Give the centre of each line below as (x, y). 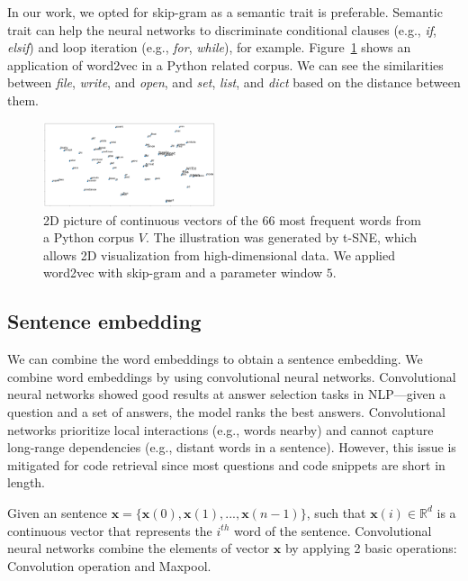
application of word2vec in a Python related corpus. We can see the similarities (225, 64)
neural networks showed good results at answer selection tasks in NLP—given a (227, 394)
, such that (336, 512)
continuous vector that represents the (110, 530)
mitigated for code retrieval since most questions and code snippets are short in (226, 464)
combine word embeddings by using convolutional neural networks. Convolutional (232, 376)
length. (27, 482)
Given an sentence (57, 512)
